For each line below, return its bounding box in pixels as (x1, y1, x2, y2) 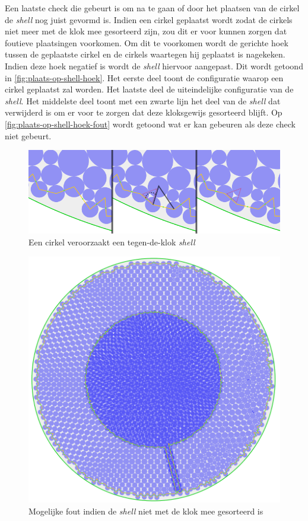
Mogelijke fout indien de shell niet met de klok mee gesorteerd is (28, 504, 263, 517)
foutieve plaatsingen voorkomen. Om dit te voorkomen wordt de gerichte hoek (5, 36, 288, 49)
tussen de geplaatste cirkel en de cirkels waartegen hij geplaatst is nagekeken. (5, 48, 285, 60)
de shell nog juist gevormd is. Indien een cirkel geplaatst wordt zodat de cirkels (5, 13, 293, 25)
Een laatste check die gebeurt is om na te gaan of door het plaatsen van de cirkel (5, 2, 300, 14)
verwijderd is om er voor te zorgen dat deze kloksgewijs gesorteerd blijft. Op (5, 106, 282, 119)
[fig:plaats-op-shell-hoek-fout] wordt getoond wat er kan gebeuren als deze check (5, 117, 296, 130)
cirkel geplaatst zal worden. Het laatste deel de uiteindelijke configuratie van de (5, 83, 294, 95)
